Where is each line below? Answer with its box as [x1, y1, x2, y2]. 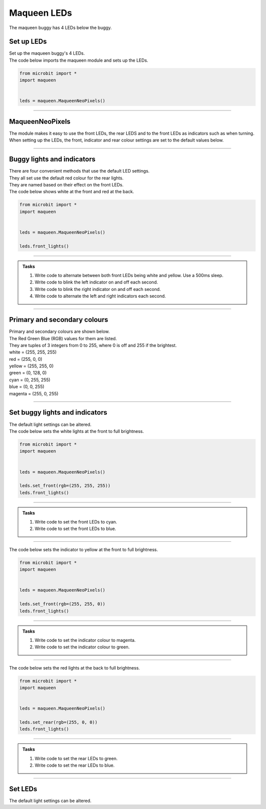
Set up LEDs [9, 37, 47, 46]
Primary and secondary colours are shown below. [9, 328, 110, 335]
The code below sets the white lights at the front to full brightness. [9, 428, 144, 434]
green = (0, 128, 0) [9, 370, 47, 376]
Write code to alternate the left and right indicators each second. [34, 293, 166, 299]
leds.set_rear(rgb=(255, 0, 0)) [19, 720, 98, 725]
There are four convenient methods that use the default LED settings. [9, 168, 150, 174]
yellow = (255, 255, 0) [9, 363, 54, 369]
